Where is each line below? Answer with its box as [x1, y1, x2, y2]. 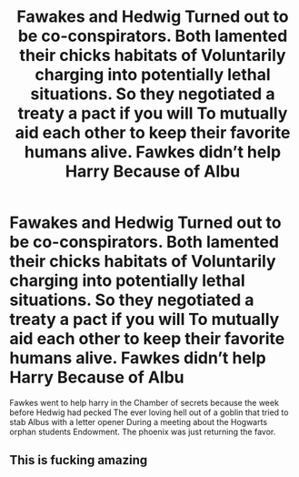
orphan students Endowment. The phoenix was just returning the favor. [9, 426, 276, 437]
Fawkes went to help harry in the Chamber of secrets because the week [9, 397, 280, 408]
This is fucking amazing [9, 452, 148, 468]
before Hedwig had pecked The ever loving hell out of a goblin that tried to [9, 407, 289, 418]
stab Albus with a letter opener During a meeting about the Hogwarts [9, 416, 268, 427]
